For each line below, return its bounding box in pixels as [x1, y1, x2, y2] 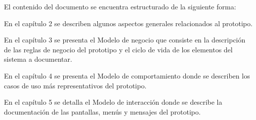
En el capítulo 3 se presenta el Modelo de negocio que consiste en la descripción [4, 35, 246, 45]
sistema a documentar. [4, 54, 72, 64]
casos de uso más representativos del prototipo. [4, 80, 147, 90]
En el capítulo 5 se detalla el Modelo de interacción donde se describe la [4, 97, 222, 107]
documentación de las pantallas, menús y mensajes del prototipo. [4, 106, 201, 117]
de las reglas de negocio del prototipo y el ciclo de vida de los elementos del [4, 44, 233, 54]
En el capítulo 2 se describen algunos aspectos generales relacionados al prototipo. [4, 18, 253, 28]
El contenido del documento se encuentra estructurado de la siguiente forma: [4, 1, 236, 11]
